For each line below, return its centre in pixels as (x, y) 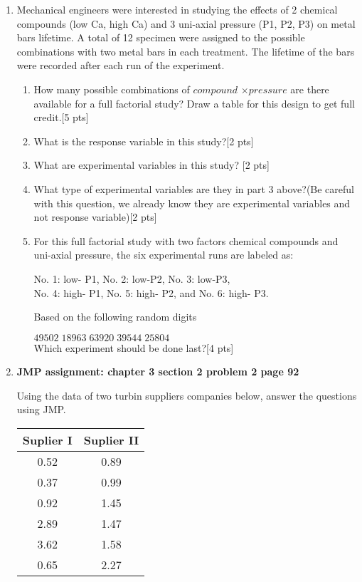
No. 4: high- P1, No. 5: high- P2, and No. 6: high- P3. (151, 292)
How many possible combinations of (112, 89)
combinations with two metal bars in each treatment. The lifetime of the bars (186, 51)
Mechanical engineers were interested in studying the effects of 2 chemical (177, 9)
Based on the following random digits (115, 317)
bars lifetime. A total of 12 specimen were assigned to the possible (161, 37)
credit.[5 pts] (61, 117)
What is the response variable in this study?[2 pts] (144, 141)
